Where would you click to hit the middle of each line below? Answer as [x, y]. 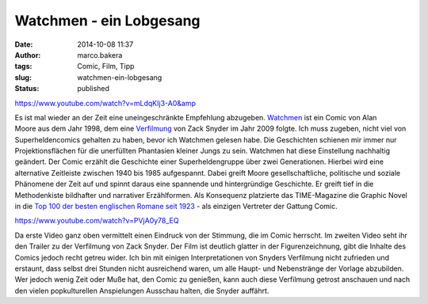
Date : [24, 44]
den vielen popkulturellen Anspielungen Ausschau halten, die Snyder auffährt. [142, 291]
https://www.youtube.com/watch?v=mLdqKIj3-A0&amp [105, 103]
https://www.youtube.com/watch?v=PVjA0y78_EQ [97, 221]
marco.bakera [100, 55]
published [94, 89]
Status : [27, 89]
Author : [28, 55]
